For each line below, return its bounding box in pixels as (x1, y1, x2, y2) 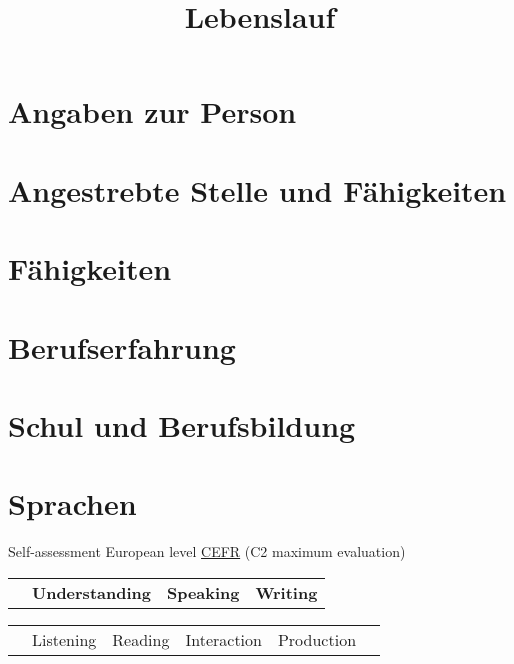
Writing (255, 580, 318, 604)
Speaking (166, 580, 240, 604)
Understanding (32, 580, 151, 604)
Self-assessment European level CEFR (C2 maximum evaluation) (8, 541, 406, 562)
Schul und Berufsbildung (8, 404, 356, 445)
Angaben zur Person (8, 91, 297, 132)
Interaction (185, 627, 262, 651)
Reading (112, 627, 170, 651)
